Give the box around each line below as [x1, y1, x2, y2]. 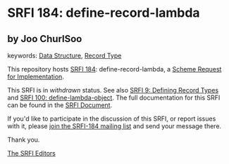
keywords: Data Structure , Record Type [7, 51, 122, 60]
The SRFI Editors [7, 149, 56, 157]
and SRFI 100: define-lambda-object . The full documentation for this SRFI [7, 93, 221, 102]
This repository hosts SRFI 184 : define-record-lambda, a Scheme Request [7, 65, 222, 73]
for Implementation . [7, 72, 65, 81]
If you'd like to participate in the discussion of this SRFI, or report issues [7, 114, 216, 123]
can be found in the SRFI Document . [7, 101, 113, 109]
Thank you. [7, 135, 40, 144]
